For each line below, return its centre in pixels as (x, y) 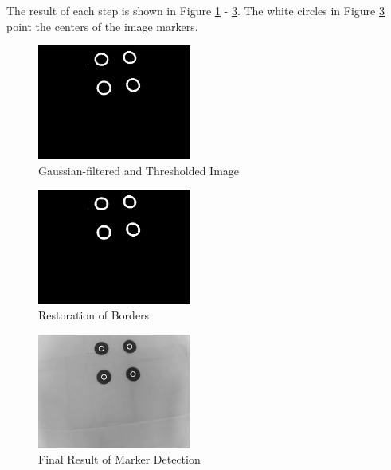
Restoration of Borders (94, 315)
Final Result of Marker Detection (119, 459)
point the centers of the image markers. (102, 26)
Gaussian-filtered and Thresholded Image (139, 170)
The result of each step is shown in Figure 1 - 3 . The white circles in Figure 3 (195, 10)
